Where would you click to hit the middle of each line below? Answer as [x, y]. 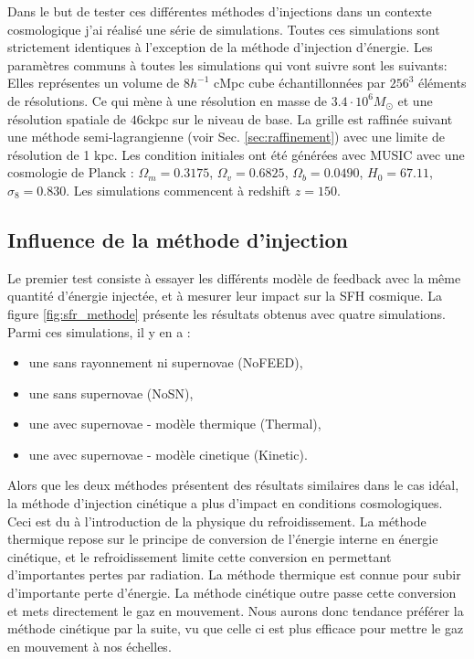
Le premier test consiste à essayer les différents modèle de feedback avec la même [234, 277]
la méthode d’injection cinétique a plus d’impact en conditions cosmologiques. [225, 503]
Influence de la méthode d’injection [178, 239]
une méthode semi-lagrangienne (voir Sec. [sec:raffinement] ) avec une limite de [226, 137]
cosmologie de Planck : [71, 172]
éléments [442, 83]
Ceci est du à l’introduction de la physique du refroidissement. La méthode [217, 521]
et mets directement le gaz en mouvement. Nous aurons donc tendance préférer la [236, 610]
